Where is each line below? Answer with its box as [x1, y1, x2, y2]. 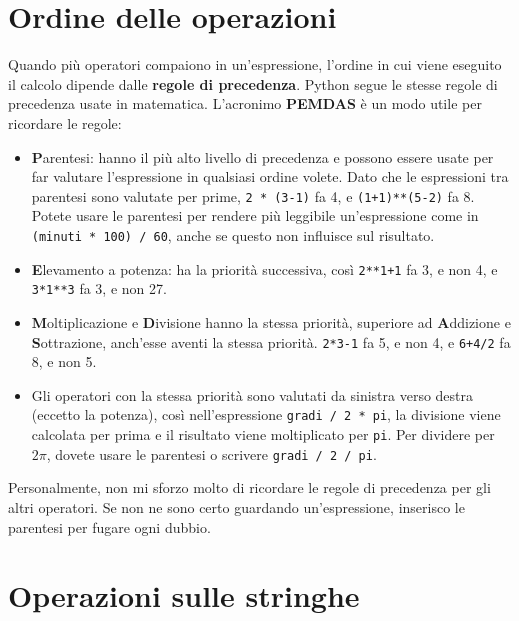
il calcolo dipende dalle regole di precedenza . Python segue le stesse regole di [8, 73, 498, 94]
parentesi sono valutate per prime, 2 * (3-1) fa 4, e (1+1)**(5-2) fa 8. [31, 185, 475, 206]
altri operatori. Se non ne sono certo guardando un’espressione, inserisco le [8, 496, 465, 517]
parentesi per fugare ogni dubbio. [8, 516, 211, 537]
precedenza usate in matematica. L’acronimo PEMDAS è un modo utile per [8, 93, 482, 114]
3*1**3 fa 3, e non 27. [31, 278, 167, 299]
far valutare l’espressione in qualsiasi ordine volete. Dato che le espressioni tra [31, 166, 509, 187]
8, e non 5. [31, 351, 97, 372]
